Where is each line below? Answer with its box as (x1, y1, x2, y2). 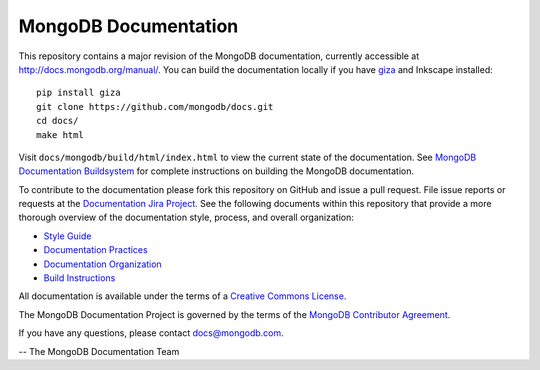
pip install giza (36, 87, 121, 99)
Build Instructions (43, 272, 116, 284)
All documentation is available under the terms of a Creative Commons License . (18, 290, 347, 302)
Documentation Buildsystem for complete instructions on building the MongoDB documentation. (18, 165, 415, 177)
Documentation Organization (43, 258, 162, 270)
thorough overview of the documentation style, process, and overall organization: (18, 211, 354, 224)
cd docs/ (36, 115, 79, 127)
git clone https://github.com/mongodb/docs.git (36, 101, 274, 112)
